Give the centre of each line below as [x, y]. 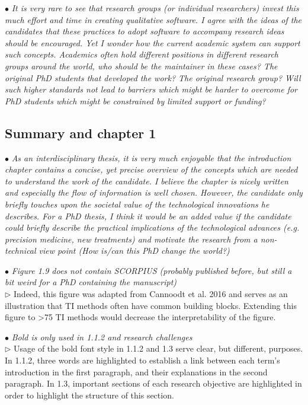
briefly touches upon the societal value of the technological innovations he [137, 204]
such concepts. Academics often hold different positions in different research [142, 54]
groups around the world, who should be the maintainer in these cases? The [141, 66]
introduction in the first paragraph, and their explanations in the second [136, 371]
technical [20, 251]
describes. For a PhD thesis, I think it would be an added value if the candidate [148, 216]
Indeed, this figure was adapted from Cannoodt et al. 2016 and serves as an [151, 294]
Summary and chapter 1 [81, 133]
